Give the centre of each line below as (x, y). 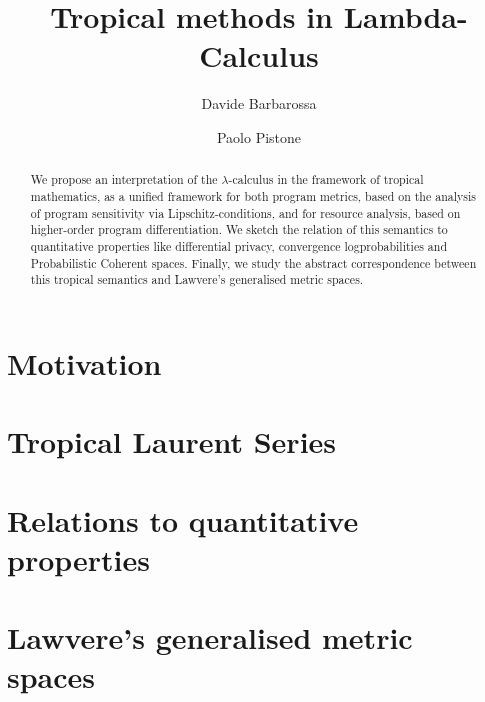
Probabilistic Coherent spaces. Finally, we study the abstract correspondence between (253, 262)
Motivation (84, 362)
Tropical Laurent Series (172, 441)
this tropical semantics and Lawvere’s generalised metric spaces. (197, 279)
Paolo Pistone (259, 136)
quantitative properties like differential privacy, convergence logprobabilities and (239, 245)
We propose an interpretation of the (124, 179)
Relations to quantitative (183, 519)
